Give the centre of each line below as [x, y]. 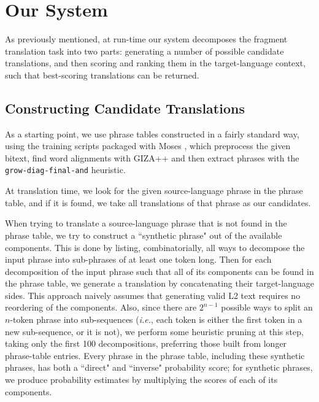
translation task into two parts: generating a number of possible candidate [144, 51]
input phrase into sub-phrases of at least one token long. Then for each [138, 259]
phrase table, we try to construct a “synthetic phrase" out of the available [144, 235]
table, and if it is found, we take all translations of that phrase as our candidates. [158, 202]
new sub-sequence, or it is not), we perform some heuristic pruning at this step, [154, 331]
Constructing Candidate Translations [125, 108]
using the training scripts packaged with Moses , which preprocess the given [148, 146]
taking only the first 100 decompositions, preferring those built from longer [146, 343]
